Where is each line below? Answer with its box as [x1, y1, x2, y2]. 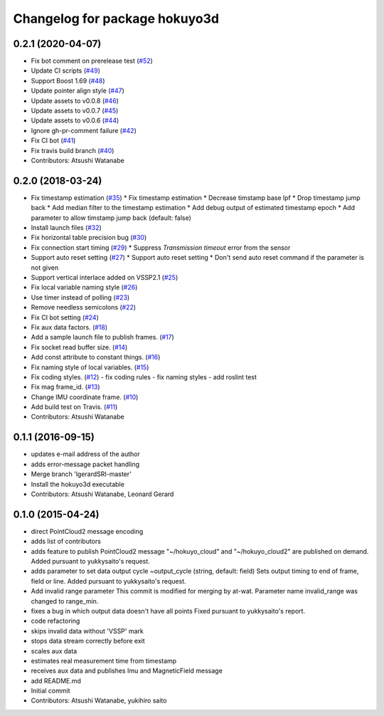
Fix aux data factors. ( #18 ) [31, 322, 108, 331]
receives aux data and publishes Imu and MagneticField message [31, 666, 223, 675]
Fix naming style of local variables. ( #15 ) [31, 363, 149, 372]
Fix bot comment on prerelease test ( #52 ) [31, 57, 153, 65]
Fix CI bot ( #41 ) [31, 136, 76, 145]
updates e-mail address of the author [31, 450, 140, 458]
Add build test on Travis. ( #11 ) [31, 403, 118, 411]
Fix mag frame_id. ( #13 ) [31, 383, 100, 391]
